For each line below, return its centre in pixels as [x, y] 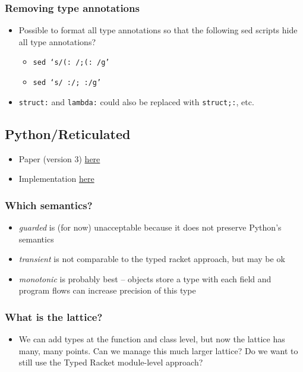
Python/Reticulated [68, 133]
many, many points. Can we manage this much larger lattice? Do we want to [158, 350]
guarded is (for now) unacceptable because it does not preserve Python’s [150, 227]
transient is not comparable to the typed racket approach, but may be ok [152, 259]
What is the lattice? [54, 316]
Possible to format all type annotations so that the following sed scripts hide [158, 30]
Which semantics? [49, 205]
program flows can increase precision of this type [107, 290]
